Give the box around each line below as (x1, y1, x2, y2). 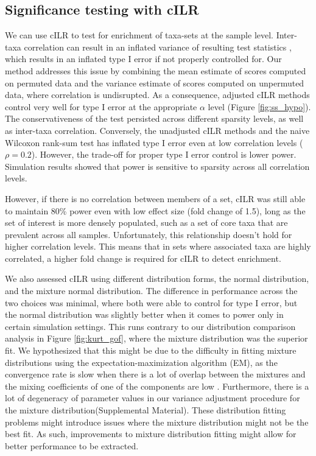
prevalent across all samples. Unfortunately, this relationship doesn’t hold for (5, 228, 292, 240)
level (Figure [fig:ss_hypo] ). (208, 100, 311, 113)
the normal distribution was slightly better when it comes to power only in (5, 308, 284, 321)
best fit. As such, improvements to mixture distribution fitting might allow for (5, 427, 297, 440)
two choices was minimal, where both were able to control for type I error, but (5, 296, 298, 309)
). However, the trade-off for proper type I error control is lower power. (31, 148, 297, 161)
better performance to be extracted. (5, 439, 139, 452)
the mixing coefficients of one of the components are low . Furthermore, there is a (5, 379, 309, 392)
